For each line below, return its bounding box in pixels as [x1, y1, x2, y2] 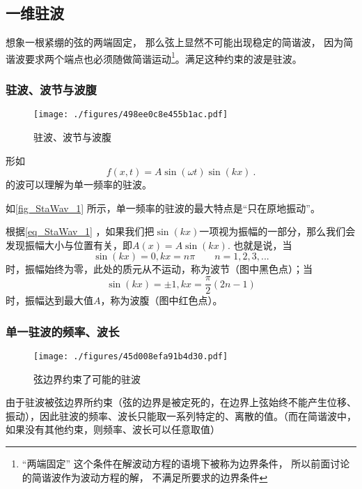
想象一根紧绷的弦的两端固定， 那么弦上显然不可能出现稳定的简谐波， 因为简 [6, 35, 354, 50]
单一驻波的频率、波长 [6, 322, 120, 340]
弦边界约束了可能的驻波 [33, 371, 141, 386]
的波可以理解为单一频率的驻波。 [6, 177, 152, 192]
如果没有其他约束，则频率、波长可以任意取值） [6, 422, 220, 437]
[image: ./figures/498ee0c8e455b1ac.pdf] [33, 110, 228, 120]
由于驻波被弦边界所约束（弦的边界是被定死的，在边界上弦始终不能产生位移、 [6, 395, 356, 409]
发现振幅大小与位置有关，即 [6, 237, 132, 252]
